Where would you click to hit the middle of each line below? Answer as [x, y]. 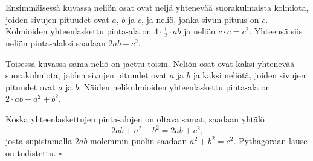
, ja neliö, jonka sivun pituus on [200, 19]
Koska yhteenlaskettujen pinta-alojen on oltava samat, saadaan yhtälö [135, 118]
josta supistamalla [39, 141]
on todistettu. [31, 152]
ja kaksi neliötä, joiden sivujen [249, 75]
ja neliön [199, 31]
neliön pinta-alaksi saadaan [56, 43]
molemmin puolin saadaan [139, 141]
